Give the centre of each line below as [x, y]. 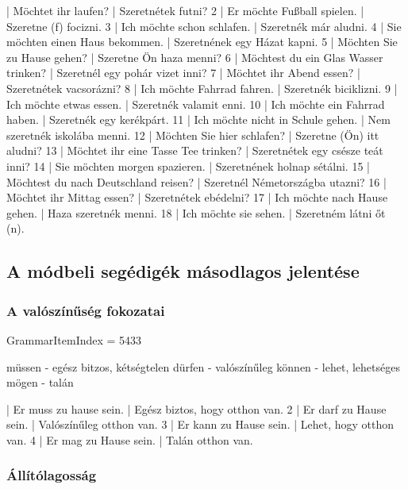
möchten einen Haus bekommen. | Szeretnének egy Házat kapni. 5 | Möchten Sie [202, 42]
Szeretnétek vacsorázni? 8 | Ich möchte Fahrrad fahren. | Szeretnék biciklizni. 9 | [202, 88]
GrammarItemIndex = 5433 [74, 339]
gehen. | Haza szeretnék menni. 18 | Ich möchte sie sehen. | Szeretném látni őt [196, 212]
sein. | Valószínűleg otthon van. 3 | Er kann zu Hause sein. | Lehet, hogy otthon [200, 424]
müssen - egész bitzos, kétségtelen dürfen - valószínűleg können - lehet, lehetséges [203, 366]
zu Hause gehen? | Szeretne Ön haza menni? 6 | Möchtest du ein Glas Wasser [195, 57]
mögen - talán [40, 382]
